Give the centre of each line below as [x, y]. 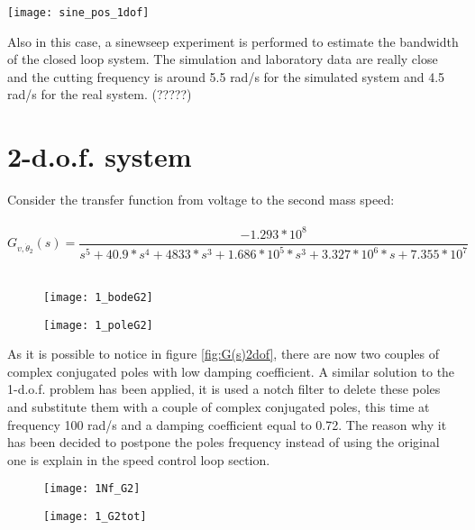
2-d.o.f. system [100, 156]
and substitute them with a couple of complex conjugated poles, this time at [219, 406]
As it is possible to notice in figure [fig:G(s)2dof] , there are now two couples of [224, 354]
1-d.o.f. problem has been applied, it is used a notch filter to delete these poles [224, 389]
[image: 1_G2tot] [95, 516]
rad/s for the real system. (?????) [100, 94]
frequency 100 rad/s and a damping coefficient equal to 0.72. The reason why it [227, 424]
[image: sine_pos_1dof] [78, 13]
